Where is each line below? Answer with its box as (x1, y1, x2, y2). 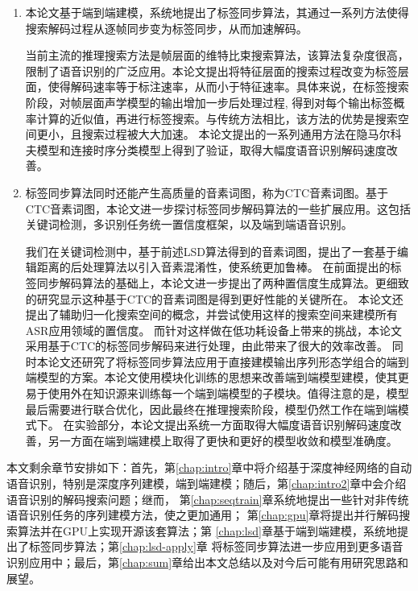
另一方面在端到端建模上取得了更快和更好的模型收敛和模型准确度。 (48, 432, 398, 448)
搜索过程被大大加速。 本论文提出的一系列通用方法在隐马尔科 (81, 126, 402, 143)
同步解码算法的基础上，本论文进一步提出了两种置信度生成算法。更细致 (36, 274, 409, 291)
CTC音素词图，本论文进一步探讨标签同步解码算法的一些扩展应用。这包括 (25, 200, 412, 217)
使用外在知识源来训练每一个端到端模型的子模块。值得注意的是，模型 (48, 385, 409, 402)
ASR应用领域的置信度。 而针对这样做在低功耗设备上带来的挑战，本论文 (25, 321, 403, 338)
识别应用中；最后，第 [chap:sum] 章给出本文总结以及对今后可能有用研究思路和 (6, 554, 409, 570)
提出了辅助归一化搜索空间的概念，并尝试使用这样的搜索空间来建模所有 (25, 306, 398, 323)
